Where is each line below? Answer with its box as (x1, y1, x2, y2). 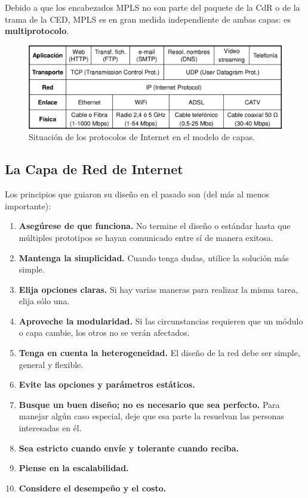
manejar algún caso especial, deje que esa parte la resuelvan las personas (19, 410, 284, 422)
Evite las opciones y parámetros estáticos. (19, 378, 195, 391)
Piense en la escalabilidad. (19, 462, 129, 474)
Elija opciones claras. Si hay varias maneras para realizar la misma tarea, (19, 283, 298, 295)
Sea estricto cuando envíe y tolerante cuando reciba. (19, 441, 239, 454)
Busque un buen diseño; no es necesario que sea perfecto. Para (19, 398, 280, 410)
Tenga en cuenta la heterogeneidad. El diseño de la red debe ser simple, (19, 347, 300, 359)
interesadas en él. (19, 422, 82, 434)
